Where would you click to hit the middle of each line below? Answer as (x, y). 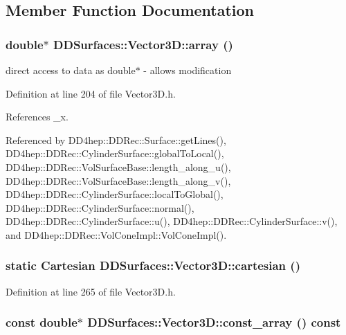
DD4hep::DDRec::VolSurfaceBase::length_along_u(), (118, 166)
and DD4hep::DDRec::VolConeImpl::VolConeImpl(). (116, 234)
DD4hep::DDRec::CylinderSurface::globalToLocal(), (115, 153)
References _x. (37, 117)
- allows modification (188, 70)
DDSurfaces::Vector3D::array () (143, 44)
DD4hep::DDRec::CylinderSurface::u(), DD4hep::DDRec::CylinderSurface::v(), (172, 221)
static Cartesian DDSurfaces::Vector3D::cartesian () (153, 265)
